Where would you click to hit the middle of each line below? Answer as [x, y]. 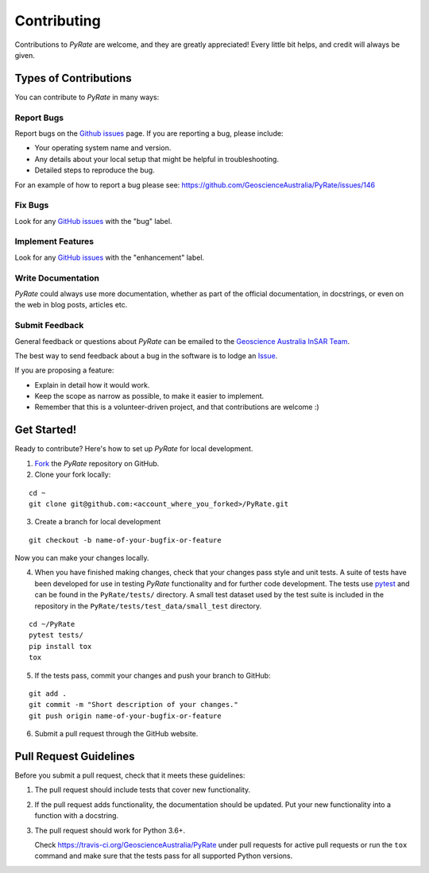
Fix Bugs [32, 205]
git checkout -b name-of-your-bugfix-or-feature [125, 540]
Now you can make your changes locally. [82, 558]
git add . [48, 694]
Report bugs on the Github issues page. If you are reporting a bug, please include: [149, 133]
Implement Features [54, 241]
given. [25, 55]
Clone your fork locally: [73, 475]
